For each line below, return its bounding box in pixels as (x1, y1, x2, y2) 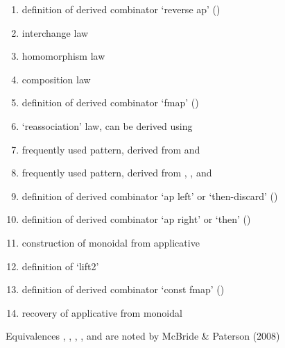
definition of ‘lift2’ (21, 258, 99, 273)
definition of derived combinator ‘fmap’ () (21, 95, 199, 110)
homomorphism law (21, 49, 105, 63)
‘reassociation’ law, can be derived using (21, 118, 193, 133)
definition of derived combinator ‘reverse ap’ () (21, 2, 221, 16)
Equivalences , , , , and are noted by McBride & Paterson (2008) (6, 329, 280, 343)
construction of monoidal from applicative (21, 235, 200, 249)
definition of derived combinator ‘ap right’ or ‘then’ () (21, 212, 251, 226)
